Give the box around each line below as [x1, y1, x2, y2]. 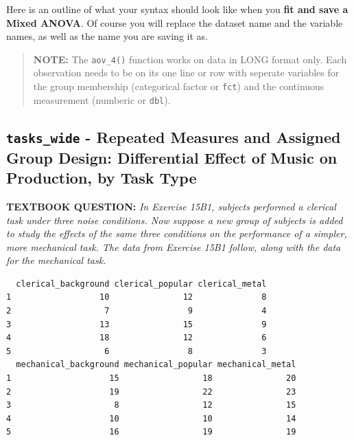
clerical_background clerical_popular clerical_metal [16, 278, 267, 289]
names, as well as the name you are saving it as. [6, 29, 208, 43]
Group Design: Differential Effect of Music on [6, 146, 338, 168]
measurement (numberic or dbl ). [33, 92, 171, 107]
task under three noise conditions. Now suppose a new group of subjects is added [6, 212, 343, 227]
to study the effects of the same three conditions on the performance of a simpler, [6, 226, 347, 241]
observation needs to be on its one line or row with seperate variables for [33, 65, 340, 80]
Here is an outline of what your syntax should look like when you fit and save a [6, 2, 349, 16]
